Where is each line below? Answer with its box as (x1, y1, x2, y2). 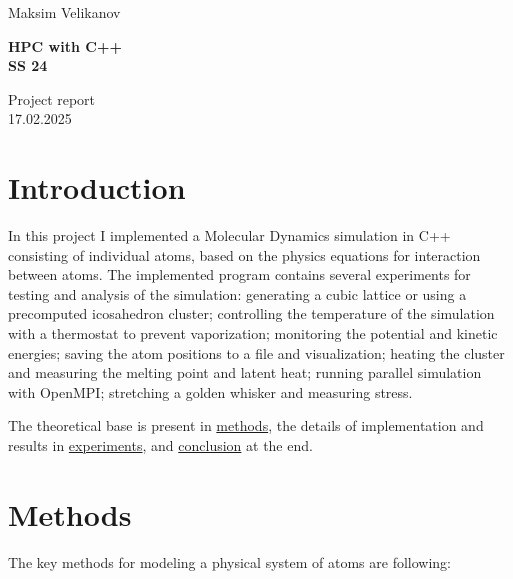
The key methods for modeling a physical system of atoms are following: (8, 551, 451, 572)
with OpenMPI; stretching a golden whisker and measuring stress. (8, 381, 413, 402)
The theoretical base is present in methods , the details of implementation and (8, 415, 484, 436)
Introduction (8, 167, 186, 208)
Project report (8, 88, 96, 109)
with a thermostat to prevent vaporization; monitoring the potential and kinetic (8, 323, 498, 344)
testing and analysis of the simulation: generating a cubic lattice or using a (8, 283, 467, 304)
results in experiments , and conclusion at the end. (8, 435, 313, 456)
